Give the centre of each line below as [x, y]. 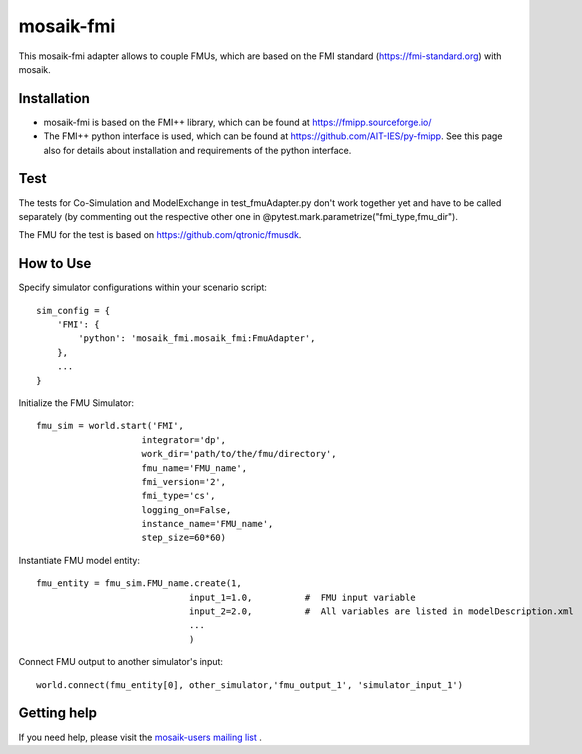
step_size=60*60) [184, 538]
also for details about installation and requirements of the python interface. [197, 150]
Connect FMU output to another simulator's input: [121, 662]
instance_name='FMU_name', [207, 524]
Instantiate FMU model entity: [79, 560]
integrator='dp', [184, 439]
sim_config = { [73, 310]
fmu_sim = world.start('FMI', [110, 426]
